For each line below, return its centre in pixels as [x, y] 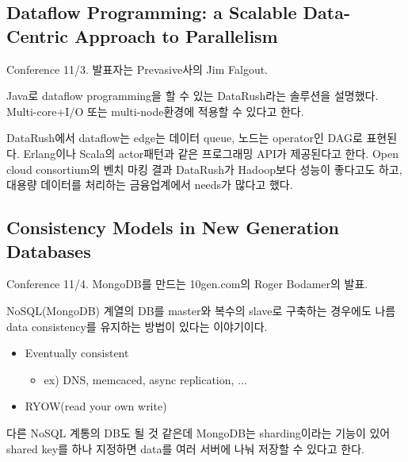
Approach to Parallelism [176, 35]
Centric [38, 35]
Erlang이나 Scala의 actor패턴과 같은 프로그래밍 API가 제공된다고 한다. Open [211, 153]
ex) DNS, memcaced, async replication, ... [145, 379]
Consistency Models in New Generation [173, 227]
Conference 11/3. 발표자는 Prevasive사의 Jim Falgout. [137, 69]
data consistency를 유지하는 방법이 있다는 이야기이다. [137, 326]
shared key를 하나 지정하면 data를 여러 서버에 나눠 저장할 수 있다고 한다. [185, 448]
